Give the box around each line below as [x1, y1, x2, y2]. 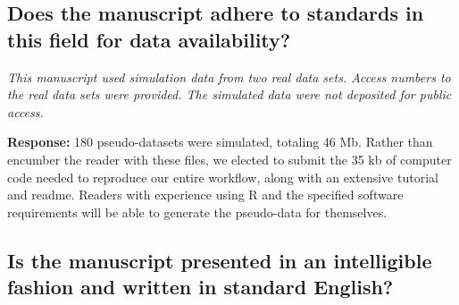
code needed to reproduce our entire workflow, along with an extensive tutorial [7, 167, 438, 186]
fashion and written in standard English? [7, 273, 394, 301]
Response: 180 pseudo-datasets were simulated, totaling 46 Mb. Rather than [7, 132, 433, 151]
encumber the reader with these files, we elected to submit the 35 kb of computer [7, 149, 452, 168]
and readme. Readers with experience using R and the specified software [7, 185, 404, 204]
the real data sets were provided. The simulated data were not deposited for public [7, 85, 452, 104]
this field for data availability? [7, 25, 291, 53]
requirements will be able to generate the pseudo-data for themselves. [7, 202, 388, 221]
